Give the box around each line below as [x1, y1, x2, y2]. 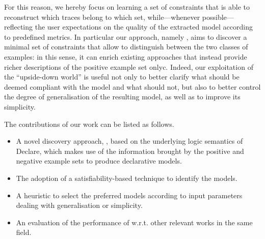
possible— [202, 11, 234, 22]
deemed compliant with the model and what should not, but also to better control [4, 81, 261, 92]
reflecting [4, 21, 33, 32]
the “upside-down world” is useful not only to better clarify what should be [4, 71, 240, 82]
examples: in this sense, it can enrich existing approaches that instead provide [4, 51, 247, 62]
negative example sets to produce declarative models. [16, 155, 182, 166]
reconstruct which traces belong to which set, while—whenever [4, 11, 200, 22]
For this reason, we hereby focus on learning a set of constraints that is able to [4, 2, 250, 12]
